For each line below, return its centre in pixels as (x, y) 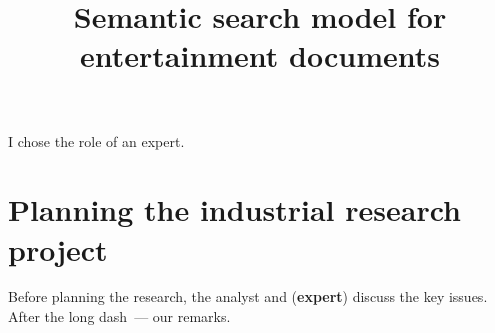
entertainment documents (260, 55)
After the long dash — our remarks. (119, 316)
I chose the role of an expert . (96, 140)
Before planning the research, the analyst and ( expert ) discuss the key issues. (248, 296)
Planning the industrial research (234, 209)
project (58, 248)
